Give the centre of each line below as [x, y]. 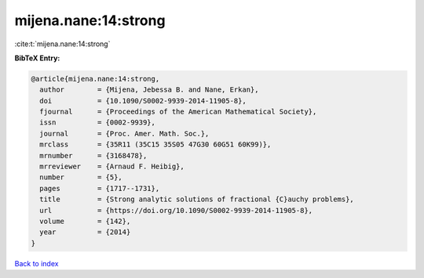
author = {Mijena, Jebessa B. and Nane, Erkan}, [149, 90]
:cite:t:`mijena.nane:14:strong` [62, 44]
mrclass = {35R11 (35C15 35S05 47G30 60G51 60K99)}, [155, 144]
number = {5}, [81, 177]
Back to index [37, 263]
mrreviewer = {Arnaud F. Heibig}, [112, 167]
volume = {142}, [85, 221]
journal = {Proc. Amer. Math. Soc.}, [124, 134]
